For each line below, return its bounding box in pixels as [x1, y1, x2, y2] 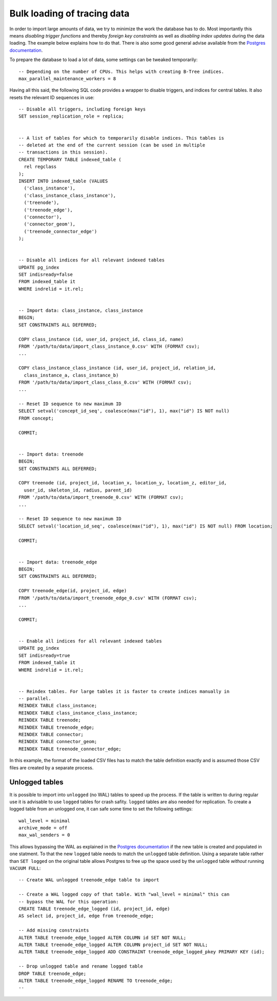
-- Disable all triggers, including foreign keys [18, 106, 146, 112]
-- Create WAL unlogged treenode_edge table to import [18, 877, 160, 883]
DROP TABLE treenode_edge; [18, 971, 87, 976]
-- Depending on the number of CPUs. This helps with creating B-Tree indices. [18, 68, 224, 74]
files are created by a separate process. [9, 764, 94, 770]
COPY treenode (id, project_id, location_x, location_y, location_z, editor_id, [18, 480, 227, 486]
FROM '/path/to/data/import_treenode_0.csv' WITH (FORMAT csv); [18, 495, 184, 500]
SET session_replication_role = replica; [18, 114, 124, 119]
